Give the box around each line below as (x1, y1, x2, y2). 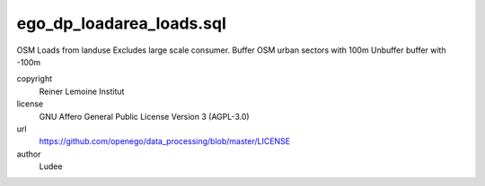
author (16, 148, 41, 159)
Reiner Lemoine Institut (39, 86, 125, 97)
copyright (16, 73, 53, 84)
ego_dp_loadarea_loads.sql (16, 13, 226, 33)
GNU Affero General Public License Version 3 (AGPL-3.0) (39, 111, 251, 122)
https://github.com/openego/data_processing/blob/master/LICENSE (39, 136, 291, 147)
